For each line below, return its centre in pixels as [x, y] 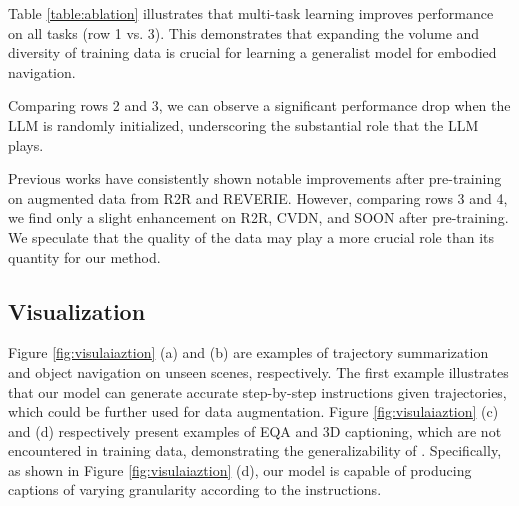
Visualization [77, 310]
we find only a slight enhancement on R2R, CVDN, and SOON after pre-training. [258, 217]
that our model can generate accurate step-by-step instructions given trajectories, [257, 391]
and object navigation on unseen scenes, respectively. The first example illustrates [258, 371]
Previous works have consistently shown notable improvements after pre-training [255, 178]
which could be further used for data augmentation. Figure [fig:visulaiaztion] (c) [253, 411]
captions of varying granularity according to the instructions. [195, 489]
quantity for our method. [84, 256]
